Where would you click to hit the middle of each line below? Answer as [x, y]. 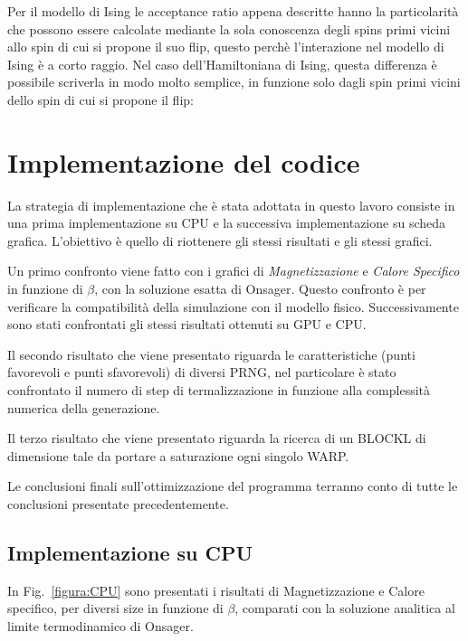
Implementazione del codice [184, 161]
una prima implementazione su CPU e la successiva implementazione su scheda [227, 223]
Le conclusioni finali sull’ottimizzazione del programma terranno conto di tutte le [233, 486]
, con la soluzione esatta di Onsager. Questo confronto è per [260, 289]
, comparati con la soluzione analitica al [345, 608]
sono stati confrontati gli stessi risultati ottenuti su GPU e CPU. [187, 324]
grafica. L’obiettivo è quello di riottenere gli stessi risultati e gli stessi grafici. [220, 240]
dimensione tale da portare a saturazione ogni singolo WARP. [178, 455]
